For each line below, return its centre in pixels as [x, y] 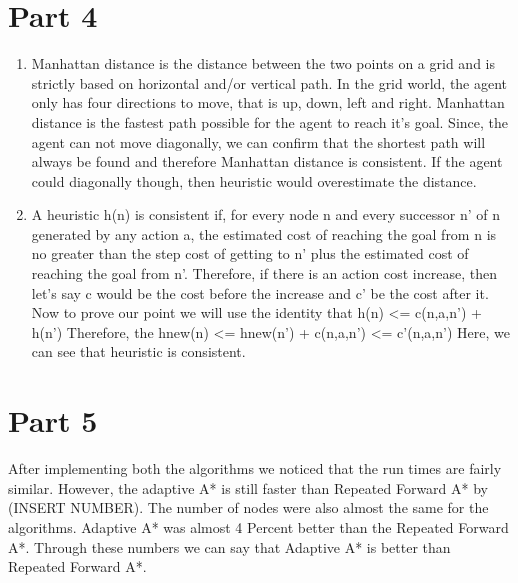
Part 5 [53, 420]
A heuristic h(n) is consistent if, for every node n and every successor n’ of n [265, 214]
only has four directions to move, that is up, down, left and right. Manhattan [268, 102]
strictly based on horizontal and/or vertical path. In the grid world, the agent [269, 82]
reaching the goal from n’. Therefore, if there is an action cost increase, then [264, 273]
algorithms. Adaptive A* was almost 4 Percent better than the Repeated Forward [258, 526]
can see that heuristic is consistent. [138, 351]
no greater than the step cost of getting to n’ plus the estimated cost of [250, 253]
